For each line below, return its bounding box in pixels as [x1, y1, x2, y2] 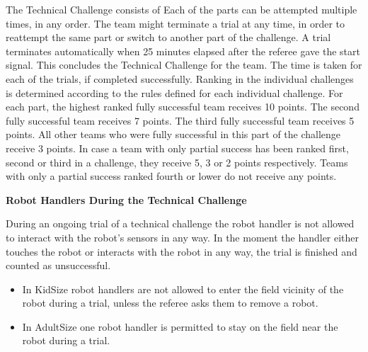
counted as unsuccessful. [6, 258, 111, 273]
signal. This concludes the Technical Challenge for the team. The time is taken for [6, 57, 362, 72]
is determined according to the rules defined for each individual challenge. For [6, 85, 343, 100]
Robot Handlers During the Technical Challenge [6, 192, 247, 207]
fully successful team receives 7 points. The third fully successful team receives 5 [6, 113, 355, 127]
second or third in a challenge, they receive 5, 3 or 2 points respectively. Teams [6, 154, 348, 169]
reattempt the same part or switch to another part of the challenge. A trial [6, 30, 331, 45]
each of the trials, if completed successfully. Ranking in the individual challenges [6, 71, 354, 86]
